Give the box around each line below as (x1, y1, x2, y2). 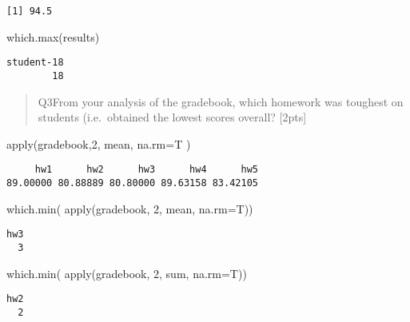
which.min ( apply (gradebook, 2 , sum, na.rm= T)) (6, 264, 247, 281)
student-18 (6, 57, 64, 69)
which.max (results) (6, 28, 100, 45)
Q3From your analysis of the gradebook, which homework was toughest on (38, 93, 404, 109)
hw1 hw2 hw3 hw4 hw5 (34, 164, 258, 176)
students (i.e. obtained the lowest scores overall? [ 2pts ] (38, 109, 307, 125)
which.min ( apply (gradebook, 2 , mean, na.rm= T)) (6, 200, 253, 217)
